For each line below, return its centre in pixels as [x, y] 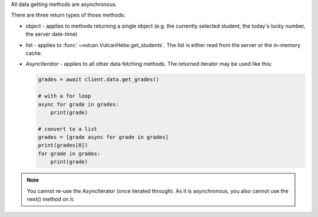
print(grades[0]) [63, 145]
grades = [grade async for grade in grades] [103, 137]
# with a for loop [64, 96]
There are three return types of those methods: [68, 15]
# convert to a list [67, 129]
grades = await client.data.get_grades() [99, 80]
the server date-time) [52, 34]
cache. [34, 53]
